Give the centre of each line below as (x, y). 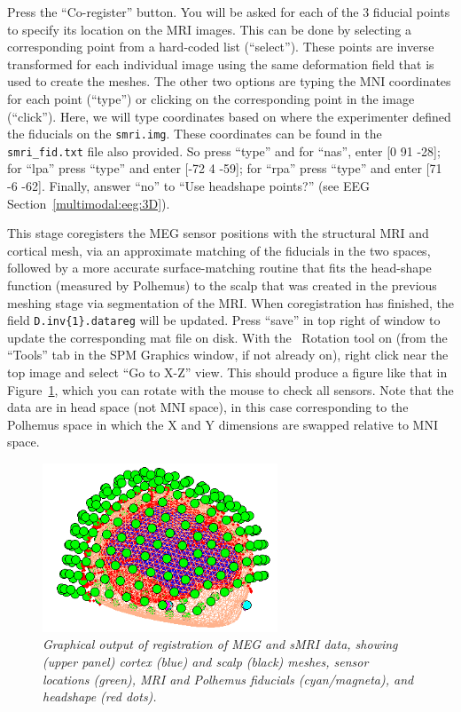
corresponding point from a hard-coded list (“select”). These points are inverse (221, 47)
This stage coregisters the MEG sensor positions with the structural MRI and (218, 233)
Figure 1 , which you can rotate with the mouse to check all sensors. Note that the (230, 389)
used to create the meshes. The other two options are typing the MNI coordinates (229, 81)
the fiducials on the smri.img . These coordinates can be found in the (195, 134)
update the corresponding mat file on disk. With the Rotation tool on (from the (227, 337)
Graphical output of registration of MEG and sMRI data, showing (220, 644)
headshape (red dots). (100, 696)
